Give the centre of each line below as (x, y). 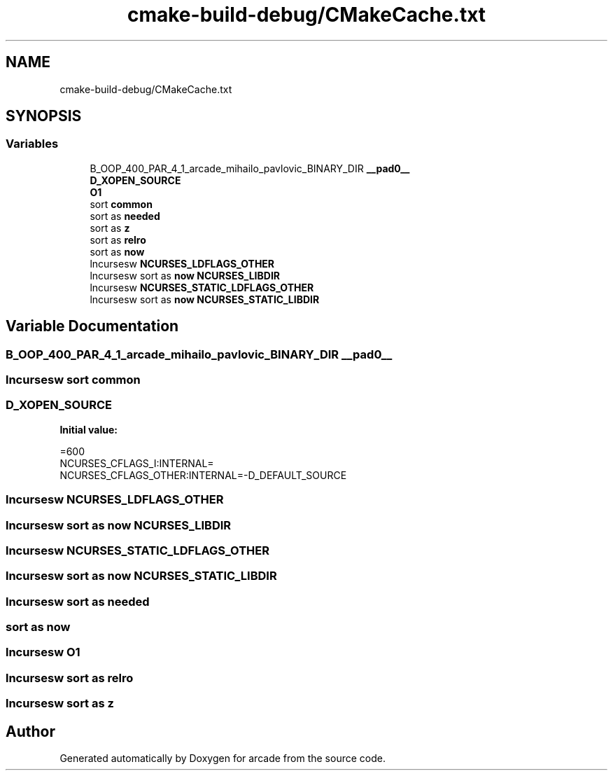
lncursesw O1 (43, 652)
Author (30, 731)
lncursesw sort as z (60, 704)
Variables (32, 144)
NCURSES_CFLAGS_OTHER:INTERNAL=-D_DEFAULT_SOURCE (203, 475)
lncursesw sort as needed (78, 601)
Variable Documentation (92, 326)
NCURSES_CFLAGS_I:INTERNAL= (137, 463)
